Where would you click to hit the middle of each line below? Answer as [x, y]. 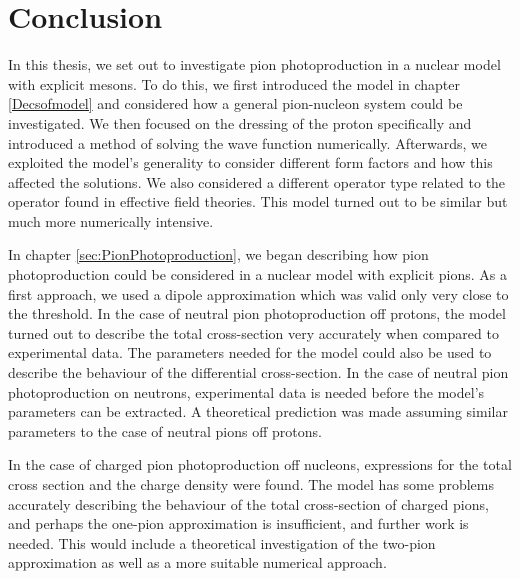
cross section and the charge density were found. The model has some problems [251, 484]
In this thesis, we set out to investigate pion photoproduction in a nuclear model [254, 64]
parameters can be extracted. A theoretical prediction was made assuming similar [258, 411]
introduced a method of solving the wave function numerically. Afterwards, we [248, 142]
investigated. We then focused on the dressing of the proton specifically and [240, 122]
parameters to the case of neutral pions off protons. [165, 430]
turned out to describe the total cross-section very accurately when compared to [253, 332]
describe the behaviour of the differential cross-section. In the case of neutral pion [258, 372]
